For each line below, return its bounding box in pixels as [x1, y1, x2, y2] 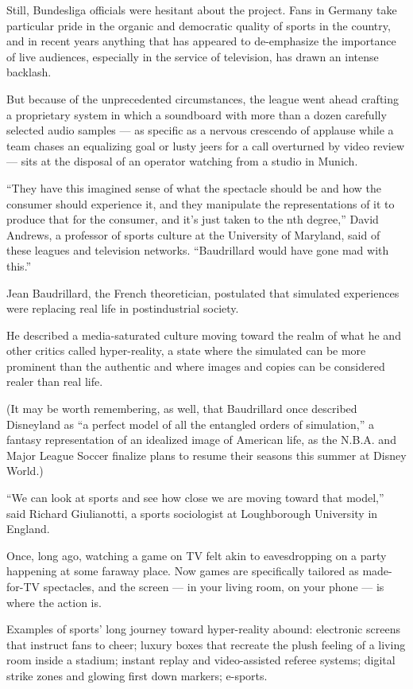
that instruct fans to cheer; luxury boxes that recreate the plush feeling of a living [6, 636, 406, 652]
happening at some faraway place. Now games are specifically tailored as [6, 562, 359, 579]
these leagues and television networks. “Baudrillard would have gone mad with [6, 242, 389, 259]
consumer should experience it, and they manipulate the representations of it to [6, 195, 395, 212]
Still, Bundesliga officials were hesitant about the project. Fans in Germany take [6, 2, 397, 18]
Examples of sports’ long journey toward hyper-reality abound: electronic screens [6, 621, 400, 637]
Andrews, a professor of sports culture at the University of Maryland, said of [6, 226, 380, 243]
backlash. [6, 64, 52, 80]
